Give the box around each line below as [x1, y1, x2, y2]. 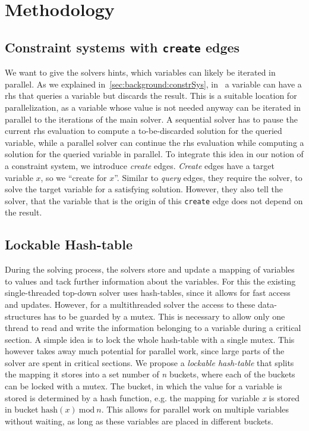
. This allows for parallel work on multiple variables [101, 403, 289, 416]
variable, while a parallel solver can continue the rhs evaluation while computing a [5, 136, 304, 148]
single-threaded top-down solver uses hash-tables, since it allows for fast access [5, 286, 291, 299]
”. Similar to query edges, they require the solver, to [114, 171, 302, 183]
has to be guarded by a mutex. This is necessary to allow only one [43, 310, 285, 322]
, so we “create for [40, 171, 107, 183]
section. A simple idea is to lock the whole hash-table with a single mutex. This [5, 333, 295, 345]
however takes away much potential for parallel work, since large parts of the [5, 345, 285, 357]
